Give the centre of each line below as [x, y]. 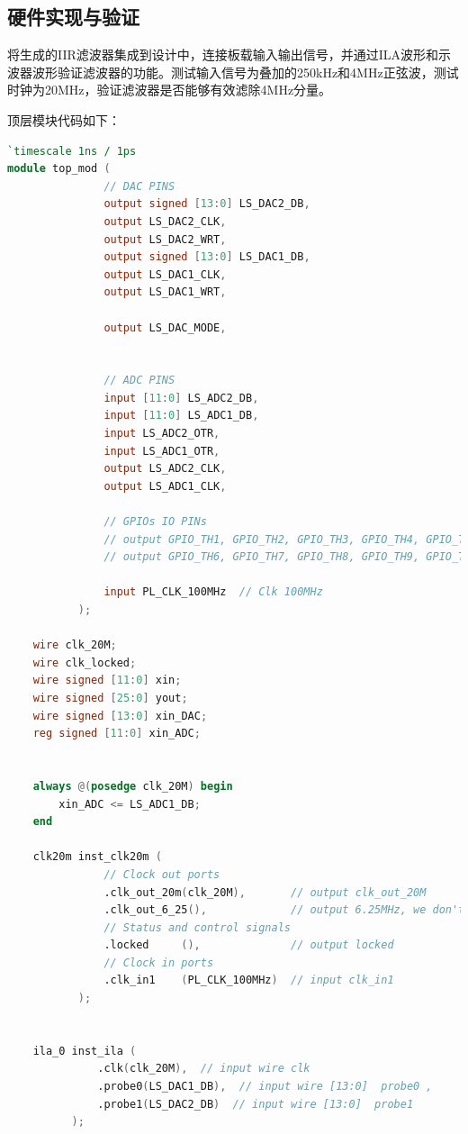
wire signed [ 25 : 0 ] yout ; [110, 698]
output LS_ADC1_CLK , [165, 486]
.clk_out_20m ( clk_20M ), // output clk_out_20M [265, 892]
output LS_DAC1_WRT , [165, 292]
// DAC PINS [139, 186]
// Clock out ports [162, 874]
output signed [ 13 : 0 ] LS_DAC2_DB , [207, 204]
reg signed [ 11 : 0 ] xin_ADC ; [117, 734]
